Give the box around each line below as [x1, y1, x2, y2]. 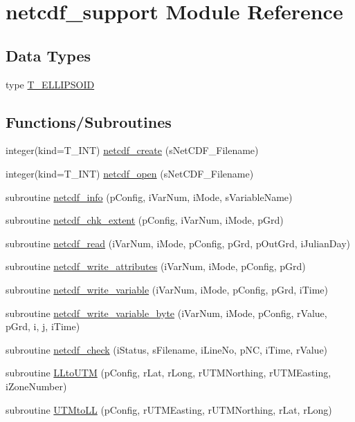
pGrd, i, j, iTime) [6, 319, 80, 334]
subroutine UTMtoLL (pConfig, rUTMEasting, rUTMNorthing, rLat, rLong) [6, 402, 332, 416]
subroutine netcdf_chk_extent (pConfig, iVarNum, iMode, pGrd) [6, 213, 284, 227]
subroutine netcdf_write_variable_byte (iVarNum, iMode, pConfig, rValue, [6, 305, 327, 320]
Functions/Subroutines [6, 111, 172, 132]
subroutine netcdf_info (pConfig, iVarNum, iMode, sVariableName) [6, 189, 293, 204]
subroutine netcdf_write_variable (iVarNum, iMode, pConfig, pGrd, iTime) [6, 282, 328, 296]
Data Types [6, 44, 91, 66]
